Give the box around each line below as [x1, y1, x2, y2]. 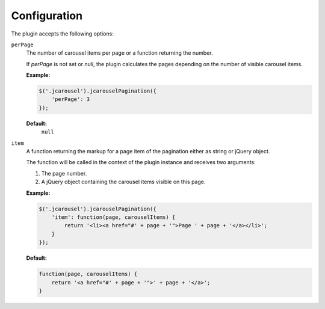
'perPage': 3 [51, 96, 90, 103]
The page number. [41, 170, 87, 177]
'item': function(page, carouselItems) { [51, 213, 176, 221]
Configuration [11, 9, 83, 22]
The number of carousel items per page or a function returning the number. [26, 49, 213, 57]
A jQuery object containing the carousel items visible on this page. [41, 178, 206, 186]
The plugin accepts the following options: [11, 30, 114, 37]
